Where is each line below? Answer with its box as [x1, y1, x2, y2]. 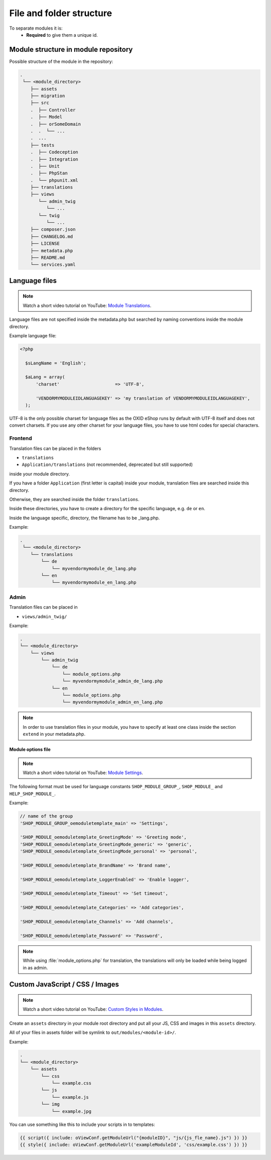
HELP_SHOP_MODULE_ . [9, 791, 56, 797]
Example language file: [9, 332, 57, 339]
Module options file [9, 746, 51, 752]
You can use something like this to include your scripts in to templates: [9, 1121, 155, 1127]
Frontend [9, 435, 32, 442]
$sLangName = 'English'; [25, 360, 86, 366]
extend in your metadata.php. [23, 731, 85, 737]
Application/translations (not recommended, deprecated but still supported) [22, 461, 193, 467]
